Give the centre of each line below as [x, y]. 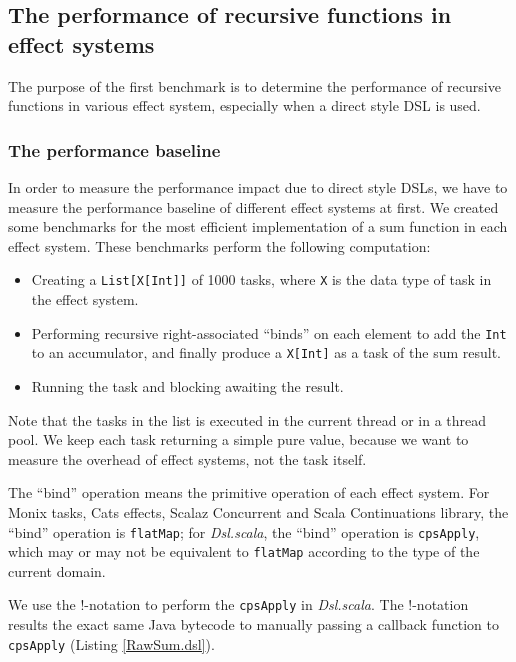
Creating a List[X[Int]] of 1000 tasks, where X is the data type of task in [261, 279]
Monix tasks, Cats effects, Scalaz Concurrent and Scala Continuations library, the [258, 511]
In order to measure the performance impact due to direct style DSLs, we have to [258, 187]
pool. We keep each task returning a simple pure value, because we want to [238, 439]
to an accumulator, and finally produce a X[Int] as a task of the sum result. [266, 352]
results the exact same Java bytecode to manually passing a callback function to [253, 624]
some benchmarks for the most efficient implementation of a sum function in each [258, 226]
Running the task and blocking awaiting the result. [187, 385]
